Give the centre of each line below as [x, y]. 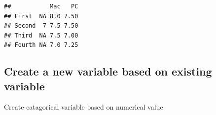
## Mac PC [41, 6]
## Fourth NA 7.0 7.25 [41, 45]
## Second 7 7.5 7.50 [41, 26]
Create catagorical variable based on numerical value [84, 106]
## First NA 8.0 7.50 [41, 16]
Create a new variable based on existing [108, 71]
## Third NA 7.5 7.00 [41, 35]
